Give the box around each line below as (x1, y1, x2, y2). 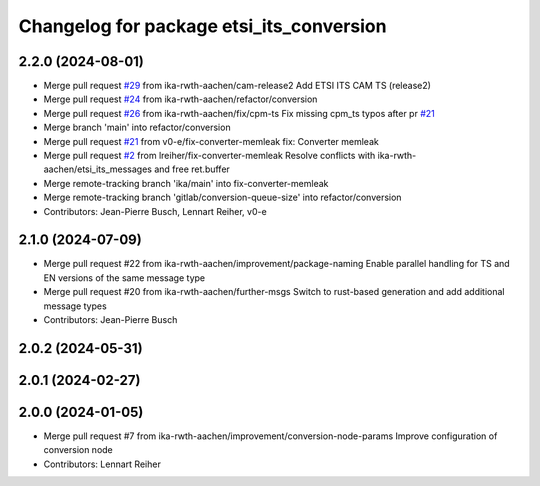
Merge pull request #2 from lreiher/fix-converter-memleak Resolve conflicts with (43, 150, 376, 162)
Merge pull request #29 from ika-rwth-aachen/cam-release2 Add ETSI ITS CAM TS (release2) (43, 80, 432, 92)
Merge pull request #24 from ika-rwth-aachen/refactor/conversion (43, 93, 318, 105)
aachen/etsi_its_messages (43, 163, 153, 175)
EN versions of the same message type (43, 271, 205, 284)
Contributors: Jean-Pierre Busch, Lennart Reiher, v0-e (43, 205, 267, 217)
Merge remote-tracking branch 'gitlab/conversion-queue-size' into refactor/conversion (43, 191, 402, 204)
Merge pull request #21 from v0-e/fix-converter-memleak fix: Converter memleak (43, 135, 379, 147)
